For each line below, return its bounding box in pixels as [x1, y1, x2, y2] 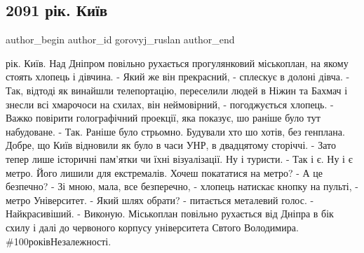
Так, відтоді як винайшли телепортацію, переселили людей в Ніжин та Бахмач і [6, 82, 348, 97]
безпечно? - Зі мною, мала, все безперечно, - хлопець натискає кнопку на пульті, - [6, 179, 358, 194]
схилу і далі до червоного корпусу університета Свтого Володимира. [6, 219, 299, 234]
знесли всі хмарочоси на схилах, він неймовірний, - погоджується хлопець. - [6, 96, 334, 111]
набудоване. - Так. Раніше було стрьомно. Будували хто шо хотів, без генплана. [6, 124, 345, 138]
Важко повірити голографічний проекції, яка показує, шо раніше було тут [6, 110, 321, 125]
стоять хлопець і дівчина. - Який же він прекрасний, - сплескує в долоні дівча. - [6, 69, 350, 84]
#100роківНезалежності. [6, 233, 112, 248]
